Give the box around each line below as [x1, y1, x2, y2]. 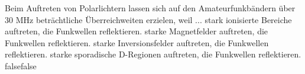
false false [5, 59, 37, 72]
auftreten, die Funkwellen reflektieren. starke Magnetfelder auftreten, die [5, 25, 268, 37]
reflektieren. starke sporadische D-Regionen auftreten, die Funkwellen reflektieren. [5, 48, 301, 60]
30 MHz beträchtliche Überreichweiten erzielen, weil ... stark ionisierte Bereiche [5, 13, 292, 25]
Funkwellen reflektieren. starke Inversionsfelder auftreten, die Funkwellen [5, 36, 269, 49]
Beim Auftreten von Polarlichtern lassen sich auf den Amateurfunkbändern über [5, 2, 296, 14]
